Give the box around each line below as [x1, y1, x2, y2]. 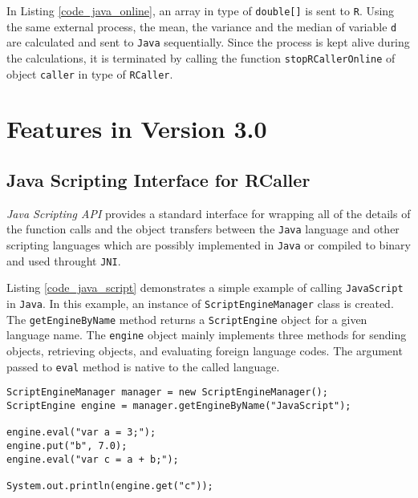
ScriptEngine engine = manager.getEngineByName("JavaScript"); [6, 399, 351, 411]
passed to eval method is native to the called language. [6, 358, 280, 375]
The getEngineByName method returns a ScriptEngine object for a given [6, 310, 367, 327]
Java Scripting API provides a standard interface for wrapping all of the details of [6, 204, 411, 221]
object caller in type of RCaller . [6, 65, 173, 82]
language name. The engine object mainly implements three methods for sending [6, 326, 407, 343]
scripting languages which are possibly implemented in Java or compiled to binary [6, 237, 411, 253]
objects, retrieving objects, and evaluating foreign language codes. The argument [6, 342, 403, 359]
